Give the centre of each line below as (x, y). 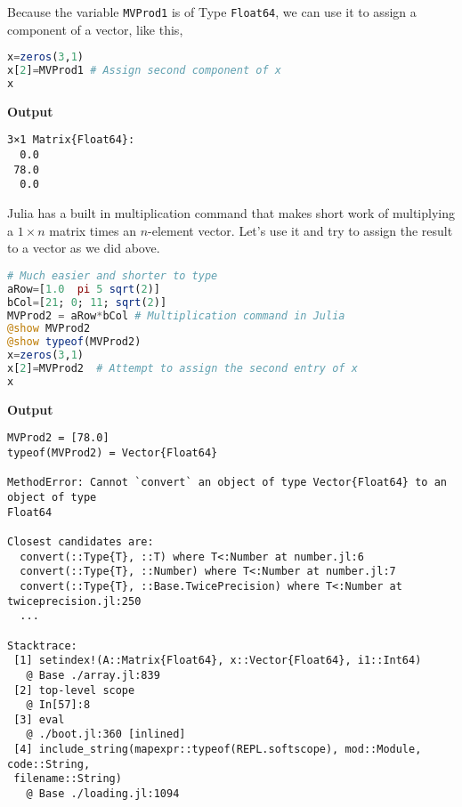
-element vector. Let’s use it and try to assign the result (300, 230)
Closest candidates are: (81, 541)
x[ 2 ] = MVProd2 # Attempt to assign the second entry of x (182, 368)
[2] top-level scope (74, 690)
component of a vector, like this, (95, 29)
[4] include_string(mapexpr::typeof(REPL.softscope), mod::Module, (218, 750)
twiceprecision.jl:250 (74, 601)
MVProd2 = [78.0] (58, 438)
